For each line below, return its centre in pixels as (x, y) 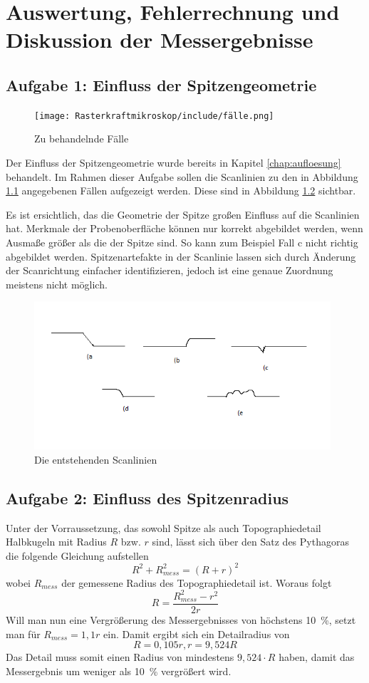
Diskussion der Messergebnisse (160, 40)
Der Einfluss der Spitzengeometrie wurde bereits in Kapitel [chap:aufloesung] (173, 163)
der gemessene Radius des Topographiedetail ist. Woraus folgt (197, 582)
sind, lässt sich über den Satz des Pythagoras (250, 542)
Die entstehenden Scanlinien (96, 459)
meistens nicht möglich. (57, 284)
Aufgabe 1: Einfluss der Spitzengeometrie (161, 84)
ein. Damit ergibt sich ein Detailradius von (197, 634)
